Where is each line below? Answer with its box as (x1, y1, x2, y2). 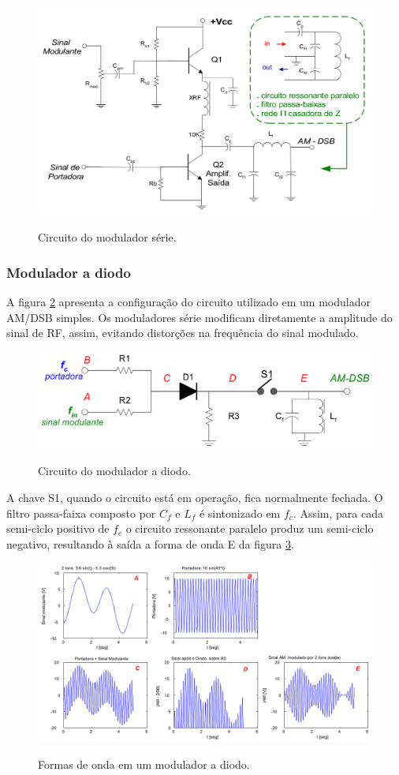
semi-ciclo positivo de (6, 520, 110, 537)
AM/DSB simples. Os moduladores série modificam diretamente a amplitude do (6, 309, 393, 325)
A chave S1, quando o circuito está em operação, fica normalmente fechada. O (6, 489, 383, 505)
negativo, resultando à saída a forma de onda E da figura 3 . (6, 535, 294, 552)
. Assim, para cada (293, 504, 383, 521)
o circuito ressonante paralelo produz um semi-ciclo (125, 520, 374, 537)
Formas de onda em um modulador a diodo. (38, 755, 250, 772)
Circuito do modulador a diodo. (38, 462, 191, 479)
